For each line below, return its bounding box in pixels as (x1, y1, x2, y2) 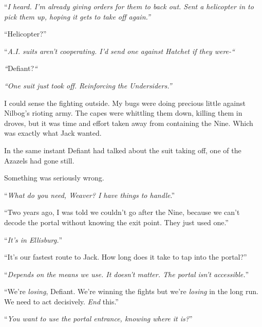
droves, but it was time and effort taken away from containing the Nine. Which (4, 117, 253, 128)
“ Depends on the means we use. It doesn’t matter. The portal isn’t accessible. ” (4, 268, 249, 279)
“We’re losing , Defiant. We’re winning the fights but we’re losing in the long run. (4, 286, 258, 297)
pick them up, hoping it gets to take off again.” (4, 11, 151, 22)
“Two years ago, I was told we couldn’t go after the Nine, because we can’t (4, 207, 240, 217)
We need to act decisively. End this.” (4, 296, 119, 306)
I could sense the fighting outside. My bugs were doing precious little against (4, 97, 246, 108)
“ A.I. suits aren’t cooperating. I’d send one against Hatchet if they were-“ (4, 45, 235, 56)
